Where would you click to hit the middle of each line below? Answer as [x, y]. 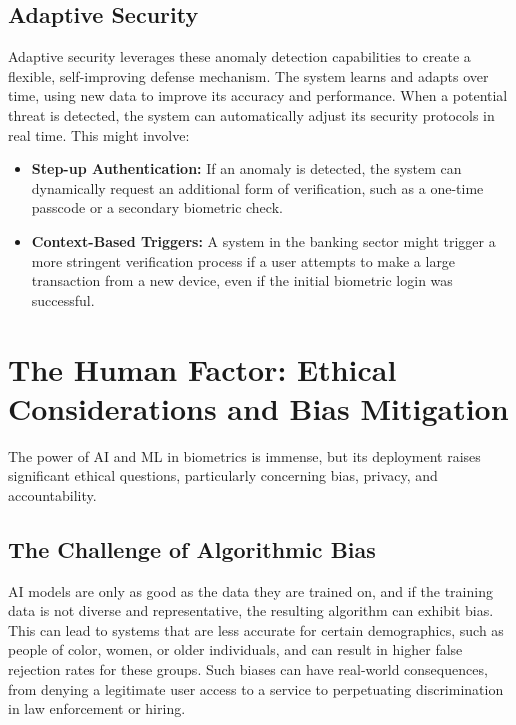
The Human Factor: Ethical [202, 368]
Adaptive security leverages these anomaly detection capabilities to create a [239, 56]
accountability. [52, 494]
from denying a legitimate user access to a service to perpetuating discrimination [256, 688]
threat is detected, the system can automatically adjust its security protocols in [251, 114]
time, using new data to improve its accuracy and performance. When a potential [258, 95]
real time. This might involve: [99, 134]
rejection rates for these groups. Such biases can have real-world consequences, [248, 669]
